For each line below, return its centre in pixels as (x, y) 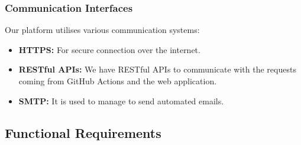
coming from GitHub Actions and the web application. (118, 81)
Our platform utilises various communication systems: (102, 30)
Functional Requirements (83, 132)
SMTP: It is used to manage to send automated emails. (121, 100)
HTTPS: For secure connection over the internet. (109, 49)
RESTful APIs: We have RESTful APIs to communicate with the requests (157, 69)
